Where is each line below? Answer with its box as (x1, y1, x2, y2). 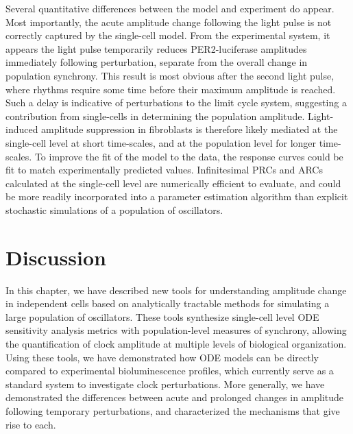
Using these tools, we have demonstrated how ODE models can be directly (5, 350, 319, 364)
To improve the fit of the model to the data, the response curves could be (34, 149, 343, 163)
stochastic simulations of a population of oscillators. (5, 202, 223, 217)
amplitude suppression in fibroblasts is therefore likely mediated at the (41, 122, 338, 136)
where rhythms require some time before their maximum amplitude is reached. (5, 82, 336, 96)
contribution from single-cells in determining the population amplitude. (5, 108, 305, 123)
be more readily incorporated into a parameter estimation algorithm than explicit (5, 189, 348, 204)
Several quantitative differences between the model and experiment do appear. (5, 1, 334, 15)
